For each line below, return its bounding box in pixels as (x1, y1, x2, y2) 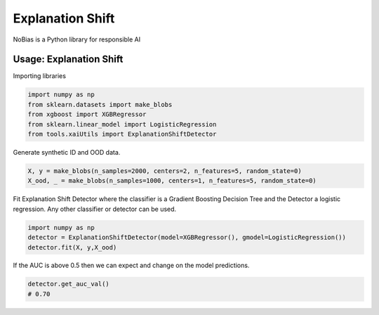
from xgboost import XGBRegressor (27, 110, 147, 119)
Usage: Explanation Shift (13, 53, 124, 65)
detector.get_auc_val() (27, 280, 110, 288)
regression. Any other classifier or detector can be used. (13, 205, 177, 213)
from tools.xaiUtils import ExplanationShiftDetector (27, 130, 217, 138)
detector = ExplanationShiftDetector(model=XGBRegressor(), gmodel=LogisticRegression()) (27, 233, 347, 242)
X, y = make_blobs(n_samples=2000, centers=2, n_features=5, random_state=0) (27, 167, 302, 175)
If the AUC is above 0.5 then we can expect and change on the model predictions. (13, 261, 250, 270)
